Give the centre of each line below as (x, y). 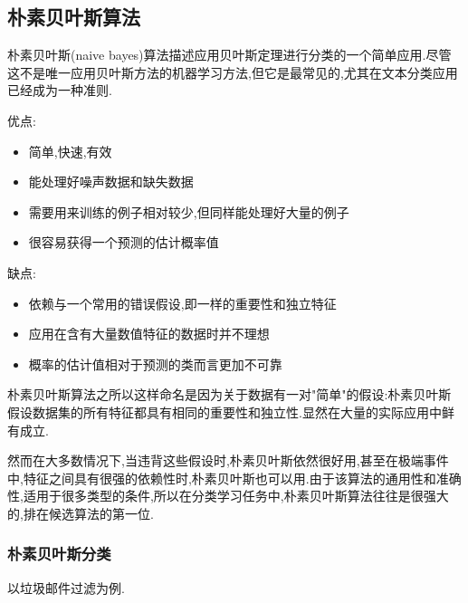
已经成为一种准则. (60, 90)
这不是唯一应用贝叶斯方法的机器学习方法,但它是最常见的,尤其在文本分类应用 (233, 72)
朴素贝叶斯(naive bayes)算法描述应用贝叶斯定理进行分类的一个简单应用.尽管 (229, 55)
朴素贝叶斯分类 (59, 554)
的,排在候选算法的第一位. (81, 513)
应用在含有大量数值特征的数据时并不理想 (149, 334)
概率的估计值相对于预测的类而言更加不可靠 (155, 364)
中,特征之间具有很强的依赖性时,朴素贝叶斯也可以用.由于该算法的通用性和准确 (234, 478)
